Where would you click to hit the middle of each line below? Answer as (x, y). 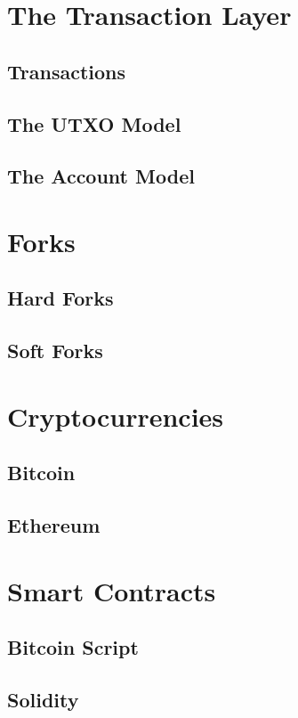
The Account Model (101, 176)
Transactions (67, 71)
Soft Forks (55, 351)
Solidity (43, 700)
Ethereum (54, 525)
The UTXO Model (94, 123)
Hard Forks (60, 298)
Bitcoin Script (73, 647)
